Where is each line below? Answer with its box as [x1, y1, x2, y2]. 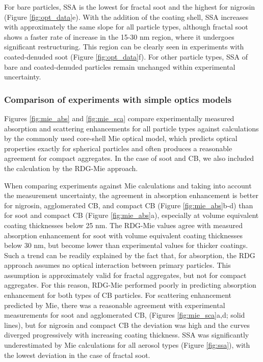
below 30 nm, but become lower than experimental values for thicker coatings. [4, 240, 248, 250]
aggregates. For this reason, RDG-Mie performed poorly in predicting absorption [4, 280, 256, 290]
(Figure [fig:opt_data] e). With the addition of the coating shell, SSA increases [4, 11, 249, 22]
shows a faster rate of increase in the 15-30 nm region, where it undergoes [4, 31, 234, 42]
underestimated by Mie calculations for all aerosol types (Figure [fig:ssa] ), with [4, 340, 250, 350]
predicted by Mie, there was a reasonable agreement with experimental [4, 299, 225, 310]
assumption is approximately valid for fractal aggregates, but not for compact [4, 269, 247, 280]
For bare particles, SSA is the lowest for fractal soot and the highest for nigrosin [4, 2, 255, 12]
